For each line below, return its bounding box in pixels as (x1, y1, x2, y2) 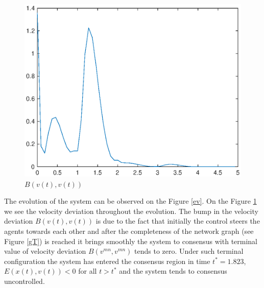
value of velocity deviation (4, 246, 86, 256)
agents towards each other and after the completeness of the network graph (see (4, 225, 254, 236)
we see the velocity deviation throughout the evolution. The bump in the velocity (4, 205, 258, 216)
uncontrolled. (4, 275, 45, 286)
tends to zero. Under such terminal (134, 246, 244, 256)
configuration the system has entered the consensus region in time (4, 255, 210, 266)
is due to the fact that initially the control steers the (95, 215, 260, 226)
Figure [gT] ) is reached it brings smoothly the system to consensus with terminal (4, 235, 258, 246)
